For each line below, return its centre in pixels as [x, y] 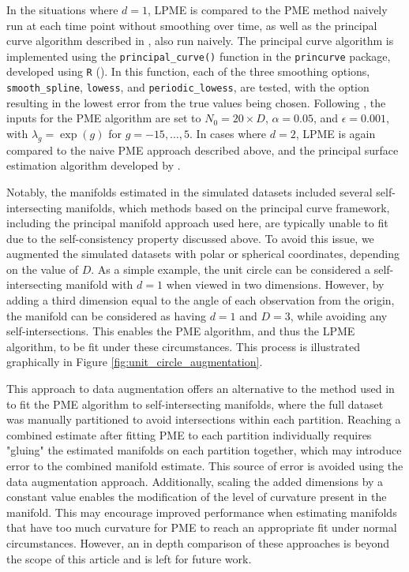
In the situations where [62, 9]
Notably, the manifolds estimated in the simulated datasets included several [189, 191]
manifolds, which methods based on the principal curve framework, [228, 207]
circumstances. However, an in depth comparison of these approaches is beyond [198, 542]
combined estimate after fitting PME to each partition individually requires [189, 434]
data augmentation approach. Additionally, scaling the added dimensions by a [195, 481]
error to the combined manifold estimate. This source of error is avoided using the [205, 466]
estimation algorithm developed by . [94, 165]
